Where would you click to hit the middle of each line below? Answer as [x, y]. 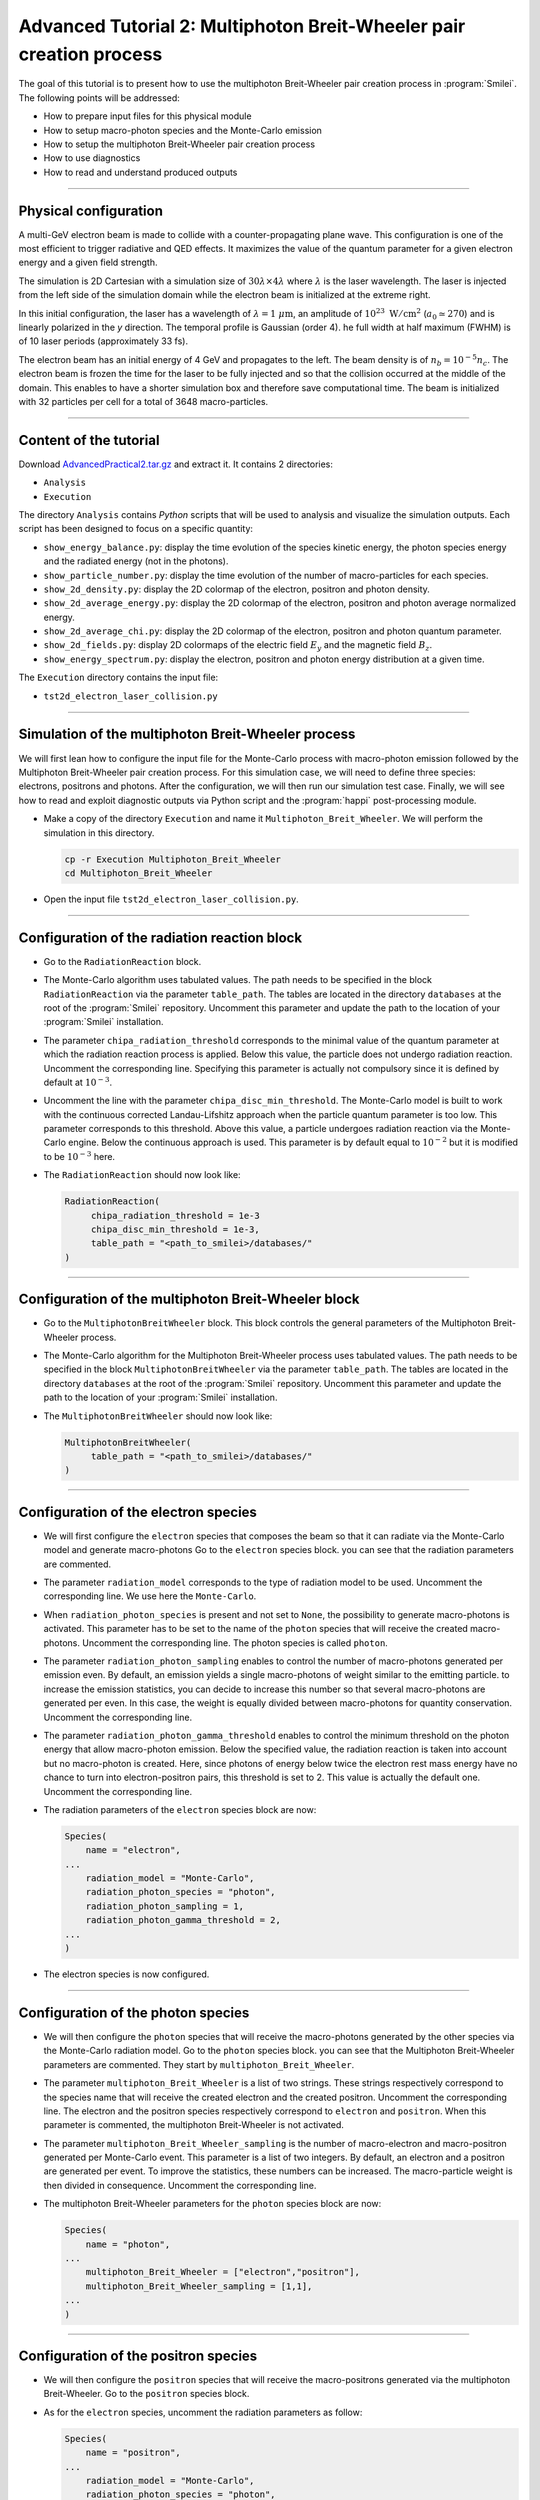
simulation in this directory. [99, 832]
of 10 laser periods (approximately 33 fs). [103, 341]
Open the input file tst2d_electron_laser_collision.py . [171, 899]
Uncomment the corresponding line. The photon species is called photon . [235, 1642]
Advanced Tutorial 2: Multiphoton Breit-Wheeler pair [242, 26]
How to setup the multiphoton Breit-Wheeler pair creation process [179, 144]
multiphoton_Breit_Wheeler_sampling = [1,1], [199, 2286]
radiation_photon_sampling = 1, [165, 1906]
